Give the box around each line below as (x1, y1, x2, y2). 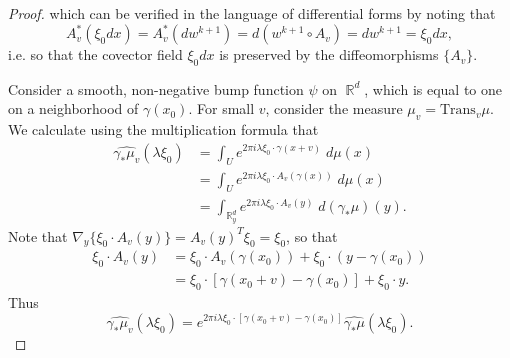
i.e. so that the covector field (8, 44, 183, 65)
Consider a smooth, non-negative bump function (8, 78, 304, 99)
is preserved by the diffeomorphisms (219, 44, 439, 65)
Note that (8, 225, 68, 246)
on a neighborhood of (8, 98, 139, 119)
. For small (188, 98, 255, 119)
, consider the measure (265, 98, 403, 119)
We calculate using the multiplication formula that (8, 119, 319, 140)
